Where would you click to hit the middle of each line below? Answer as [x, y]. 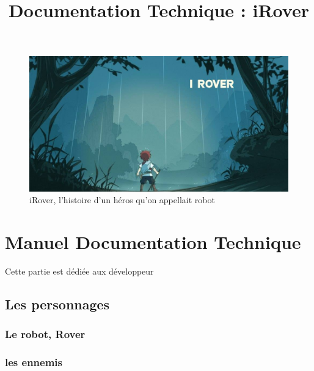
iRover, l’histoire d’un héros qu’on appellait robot [122, 200]
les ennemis [34, 362]
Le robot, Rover [45, 334]
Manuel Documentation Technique [153, 242]
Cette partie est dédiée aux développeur [79, 271]
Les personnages [57, 304]
